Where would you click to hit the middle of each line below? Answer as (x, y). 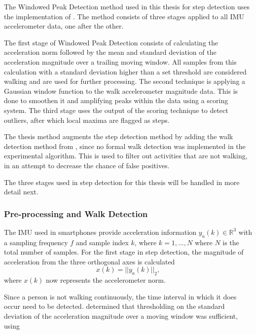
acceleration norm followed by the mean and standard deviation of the (110, 52)
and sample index (102, 242)
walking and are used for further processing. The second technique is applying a (125, 81)
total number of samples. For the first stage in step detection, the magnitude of (124, 252)
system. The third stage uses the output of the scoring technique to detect (116, 110)
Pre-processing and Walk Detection (76, 213)
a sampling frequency (36, 242)
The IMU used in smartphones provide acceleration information (100, 232)
